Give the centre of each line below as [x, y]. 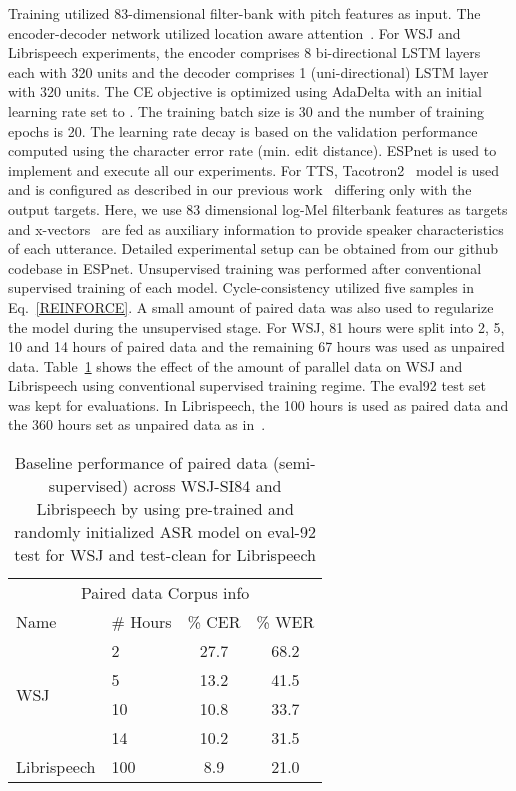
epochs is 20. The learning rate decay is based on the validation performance [243, 130]
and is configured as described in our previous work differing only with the [240, 189]
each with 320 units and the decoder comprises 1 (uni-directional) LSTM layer [248, 71]
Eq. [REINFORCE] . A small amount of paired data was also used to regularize [251, 306]
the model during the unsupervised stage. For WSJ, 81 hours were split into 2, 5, [256, 326]
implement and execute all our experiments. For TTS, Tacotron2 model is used [253, 169]
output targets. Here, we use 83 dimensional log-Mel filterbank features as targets [258, 208]
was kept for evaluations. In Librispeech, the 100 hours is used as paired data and [258, 404]
